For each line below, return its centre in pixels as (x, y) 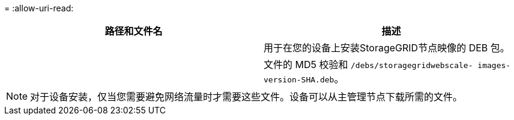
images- (494, 65)
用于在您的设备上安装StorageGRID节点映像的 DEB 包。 (387, 48)
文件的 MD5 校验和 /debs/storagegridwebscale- (368, 64)
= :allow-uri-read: (39, 8)
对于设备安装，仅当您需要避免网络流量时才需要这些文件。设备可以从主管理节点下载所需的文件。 (246, 97)
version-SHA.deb (299, 80)
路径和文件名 (134, 31)
